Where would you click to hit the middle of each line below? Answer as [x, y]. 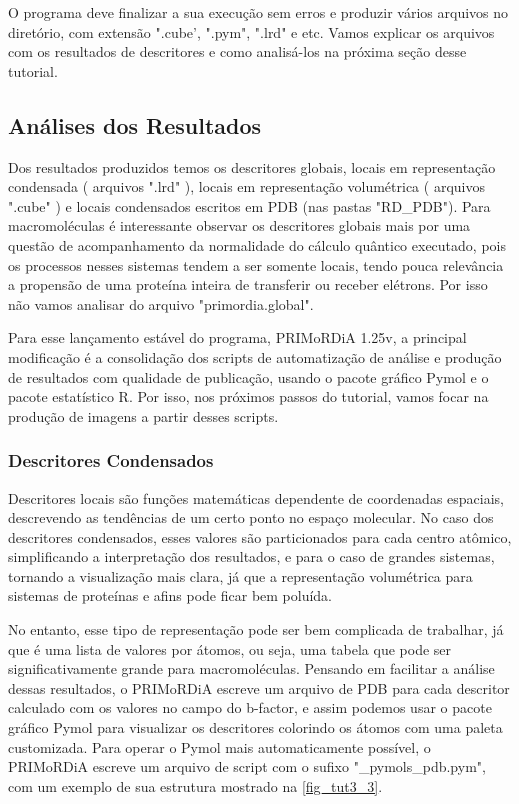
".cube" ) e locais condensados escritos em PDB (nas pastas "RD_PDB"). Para [249, 205]
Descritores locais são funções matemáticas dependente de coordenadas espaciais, [256, 497]
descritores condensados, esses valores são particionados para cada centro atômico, [260, 536]
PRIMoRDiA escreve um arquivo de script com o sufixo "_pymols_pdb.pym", [247, 766]
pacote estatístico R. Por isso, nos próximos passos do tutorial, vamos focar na [248, 396]
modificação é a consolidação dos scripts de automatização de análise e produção [255, 356]
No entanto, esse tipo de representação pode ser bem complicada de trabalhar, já [256, 629]
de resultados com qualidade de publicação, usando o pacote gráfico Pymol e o [248, 376]
